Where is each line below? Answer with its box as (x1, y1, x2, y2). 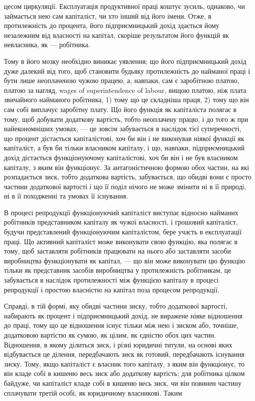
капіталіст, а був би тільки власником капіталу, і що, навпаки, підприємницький (4, 143, 245, 153)
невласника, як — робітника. (4, 39, 90, 50)
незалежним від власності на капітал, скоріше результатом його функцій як (4, 29, 229, 40)
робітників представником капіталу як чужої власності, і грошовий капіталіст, (4, 217, 238, 227)
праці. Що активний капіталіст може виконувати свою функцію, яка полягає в (4, 236, 238, 246)
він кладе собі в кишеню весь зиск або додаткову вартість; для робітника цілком (4, 368, 245, 378)
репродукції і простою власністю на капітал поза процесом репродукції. (4, 284, 220, 294)
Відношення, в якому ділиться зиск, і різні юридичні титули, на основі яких (4, 339, 232, 349)
